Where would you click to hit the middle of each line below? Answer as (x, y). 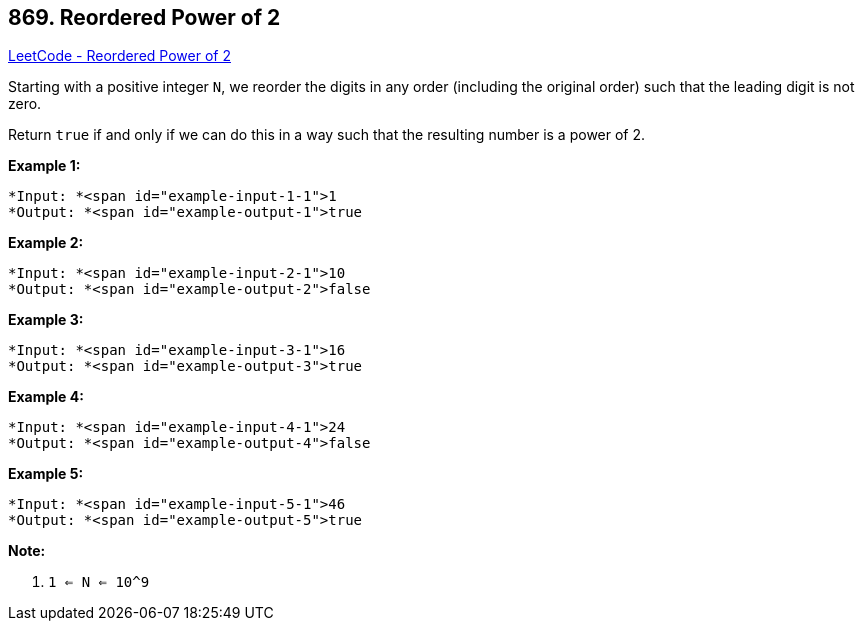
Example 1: (44, 166)
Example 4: (46, 397)
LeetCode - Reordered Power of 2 (119, 56)
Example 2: (46, 243)
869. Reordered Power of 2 (144, 17)
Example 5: (46, 474)
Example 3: (46, 320)
